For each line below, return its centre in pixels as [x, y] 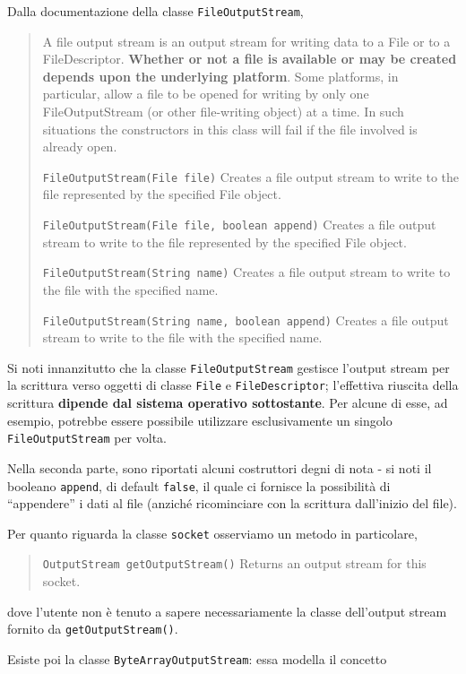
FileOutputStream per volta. [87, 438]
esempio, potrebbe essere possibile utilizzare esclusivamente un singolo [200, 420]
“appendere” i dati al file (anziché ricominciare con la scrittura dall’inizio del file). [232, 503]
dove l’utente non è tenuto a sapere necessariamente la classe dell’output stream [227, 611]
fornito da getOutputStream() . [93, 629]
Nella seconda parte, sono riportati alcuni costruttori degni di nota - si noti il [220, 467]
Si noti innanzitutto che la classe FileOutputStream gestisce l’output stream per [229, 367]
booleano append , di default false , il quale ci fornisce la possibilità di [199, 485]
